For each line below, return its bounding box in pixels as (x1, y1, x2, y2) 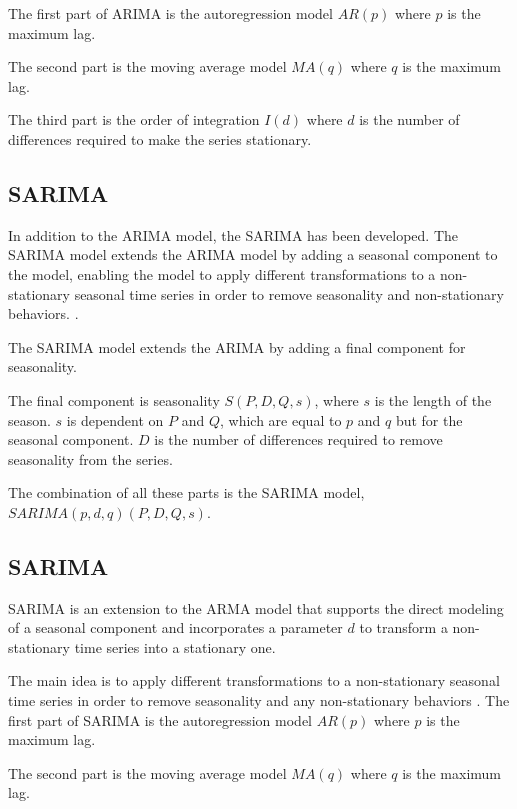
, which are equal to (220, 409, 342, 430)
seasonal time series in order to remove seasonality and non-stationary (74, 283, 504, 304)
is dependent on (66, 409, 164, 430)
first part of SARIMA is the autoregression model (8, 709, 312, 730)
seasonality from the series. (8, 448, 173, 469)
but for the (395, 409, 463, 430)
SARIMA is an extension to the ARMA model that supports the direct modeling (8, 597, 504, 618)
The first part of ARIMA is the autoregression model (8, 3, 333, 23)
